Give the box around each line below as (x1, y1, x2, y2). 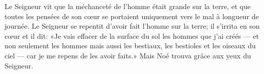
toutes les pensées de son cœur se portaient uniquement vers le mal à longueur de (5, 11, 259, 21)
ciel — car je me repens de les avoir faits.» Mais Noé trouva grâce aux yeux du (5, 50, 251, 60)
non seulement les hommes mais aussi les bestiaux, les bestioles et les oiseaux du (5, 40, 256, 51)
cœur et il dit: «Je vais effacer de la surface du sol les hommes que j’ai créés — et (5, 30, 259, 41)
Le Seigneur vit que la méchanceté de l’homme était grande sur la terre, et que (5, 1, 251, 11)
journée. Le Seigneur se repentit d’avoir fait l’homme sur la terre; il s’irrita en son (5, 21, 260, 31)
